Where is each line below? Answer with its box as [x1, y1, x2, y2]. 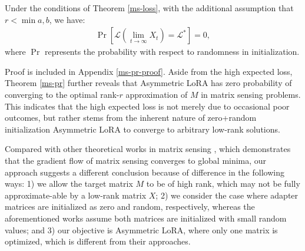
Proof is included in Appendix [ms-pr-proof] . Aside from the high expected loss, [5, 65, 293, 77]
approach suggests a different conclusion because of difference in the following [5, 166, 284, 178]
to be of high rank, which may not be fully [146, 177, 300, 190]
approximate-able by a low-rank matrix [5, 189, 147, 201]
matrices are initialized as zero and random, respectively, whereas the [5, 200, 255, 213]
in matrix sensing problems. [201, 88, 301, 100]
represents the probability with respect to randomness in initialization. [44, 45, 300, 58]
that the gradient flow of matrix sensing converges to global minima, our [5, 154, 267, 166]
